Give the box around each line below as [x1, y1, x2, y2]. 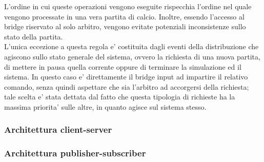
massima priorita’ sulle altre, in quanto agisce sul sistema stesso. [4, 101, 207, 112]
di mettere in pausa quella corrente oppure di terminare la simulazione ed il [4, 61, 241, 72]
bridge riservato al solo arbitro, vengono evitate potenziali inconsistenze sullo [4, 21, 246, 32]
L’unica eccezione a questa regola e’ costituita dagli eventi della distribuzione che [4, 41, 259, 52]
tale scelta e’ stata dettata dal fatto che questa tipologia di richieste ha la [4, 91, 235, 102]
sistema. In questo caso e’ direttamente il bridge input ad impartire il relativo [4, 71, 248, 82]
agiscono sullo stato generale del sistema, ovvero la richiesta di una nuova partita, [4, 51, 260, 62]
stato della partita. [4, 31, 63, 42]
